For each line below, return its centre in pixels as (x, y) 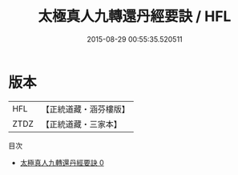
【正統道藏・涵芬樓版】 (86, 109)
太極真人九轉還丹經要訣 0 (62, 162)
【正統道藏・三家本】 (82, 124)
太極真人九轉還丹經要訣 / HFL (135, 16)
